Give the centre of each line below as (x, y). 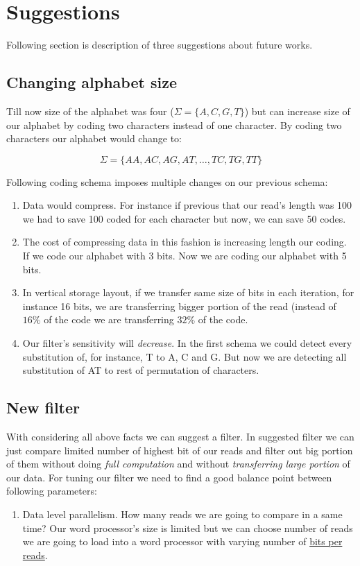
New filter (43, 408)
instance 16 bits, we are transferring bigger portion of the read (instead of (179, 306)
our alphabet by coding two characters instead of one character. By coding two (174, 125)
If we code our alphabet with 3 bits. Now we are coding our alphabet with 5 (185, 256)
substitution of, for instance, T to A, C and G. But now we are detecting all (185, 356)
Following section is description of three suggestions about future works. (160, 45)
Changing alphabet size (92, 82)
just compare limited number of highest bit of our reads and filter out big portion (180, 450)
